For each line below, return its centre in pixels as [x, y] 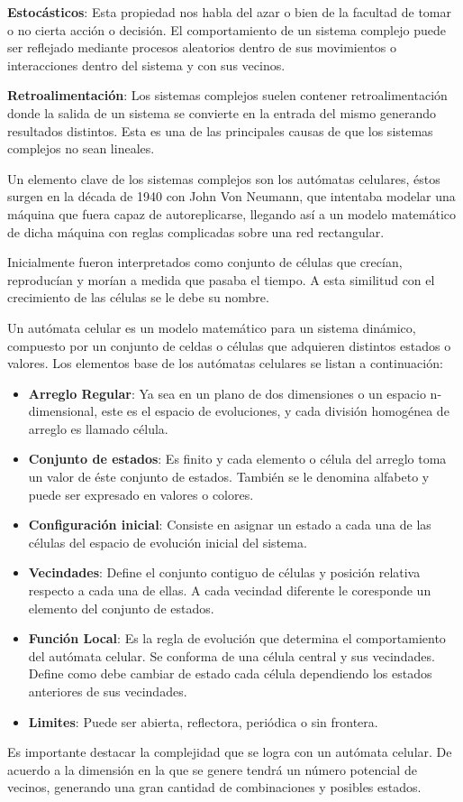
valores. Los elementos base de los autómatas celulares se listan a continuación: [225, 363]
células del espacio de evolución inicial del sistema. [168, 542]
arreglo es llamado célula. [98, 428]
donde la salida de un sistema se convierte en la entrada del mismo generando [222, 112]
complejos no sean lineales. [81, 148]
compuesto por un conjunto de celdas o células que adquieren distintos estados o [229, 345]
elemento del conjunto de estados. [121, 608]
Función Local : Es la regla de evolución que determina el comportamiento [237, 638]
